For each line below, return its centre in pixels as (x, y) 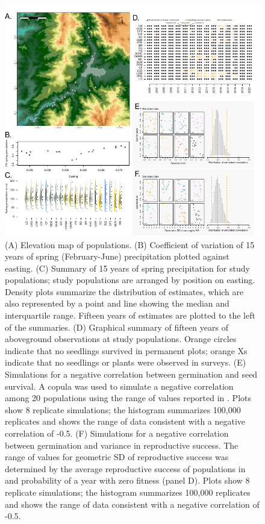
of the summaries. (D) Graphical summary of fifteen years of (117, 327)
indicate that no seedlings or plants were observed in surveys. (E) (126, 362)
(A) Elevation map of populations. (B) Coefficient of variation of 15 (130, 244)
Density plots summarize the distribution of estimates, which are (124, 291)
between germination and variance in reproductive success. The (122, 445)
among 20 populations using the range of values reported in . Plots (128, 398)
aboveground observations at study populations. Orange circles (121, 339)
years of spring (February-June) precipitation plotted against (117, 256)
